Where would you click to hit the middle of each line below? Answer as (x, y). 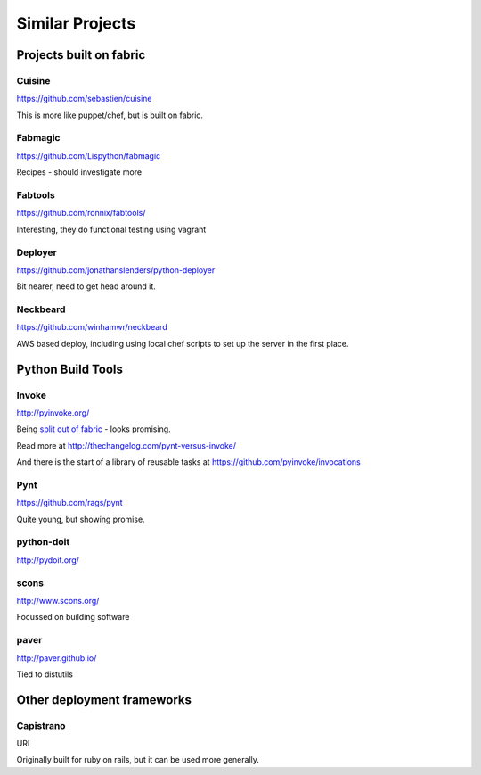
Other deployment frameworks (104, 700)
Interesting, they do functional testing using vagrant (111, 229)
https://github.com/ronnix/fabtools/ (81, 213)
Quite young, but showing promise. (81, 519)
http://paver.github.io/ (57, 658)
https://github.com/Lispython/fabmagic (89, 155)
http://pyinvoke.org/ (53, 412)
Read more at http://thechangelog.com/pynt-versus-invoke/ (126, 445)
